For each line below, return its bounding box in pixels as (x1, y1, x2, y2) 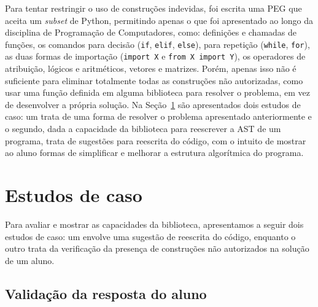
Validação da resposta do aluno (5, 284, 207, 303)
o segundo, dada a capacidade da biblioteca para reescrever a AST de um (5, 122, 281, 135)
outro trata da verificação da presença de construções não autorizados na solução (5, 242, 309, 255)
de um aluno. (5, 254, 55, 266)
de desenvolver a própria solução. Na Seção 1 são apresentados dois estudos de (5, 98, 301, 111)
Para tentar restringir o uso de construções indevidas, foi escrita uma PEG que (5, 2, 302, 14)
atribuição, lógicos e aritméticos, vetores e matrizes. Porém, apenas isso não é (5, 62, 297, 75)
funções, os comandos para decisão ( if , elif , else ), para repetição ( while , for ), (5, 37, 310, 50)
